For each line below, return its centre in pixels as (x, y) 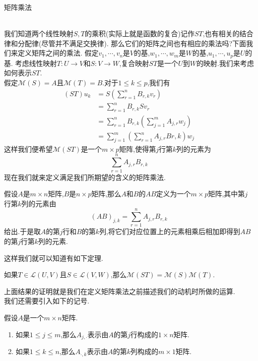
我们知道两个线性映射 (39, 33)
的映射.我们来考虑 (225, 63)
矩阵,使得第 (138, 149)
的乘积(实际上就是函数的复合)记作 (140, 33)
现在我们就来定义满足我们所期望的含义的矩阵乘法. (85, 177)
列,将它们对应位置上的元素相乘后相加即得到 (170, 231)
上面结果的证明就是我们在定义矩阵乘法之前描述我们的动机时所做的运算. (120, 291)
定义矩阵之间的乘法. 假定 (58, 53)
